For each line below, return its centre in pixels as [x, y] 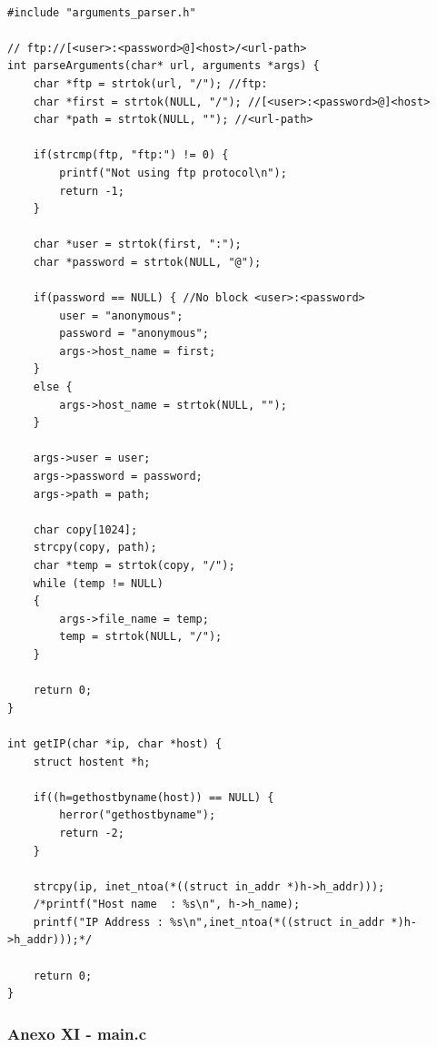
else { [53, 387]
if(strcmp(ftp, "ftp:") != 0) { [131, 155]
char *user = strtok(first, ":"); [137, 244]
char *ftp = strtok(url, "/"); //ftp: [150, 83]
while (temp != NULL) [98, 583]
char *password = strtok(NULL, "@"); [147, 262]
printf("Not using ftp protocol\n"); [173, 173]
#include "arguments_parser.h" [102, 12]
